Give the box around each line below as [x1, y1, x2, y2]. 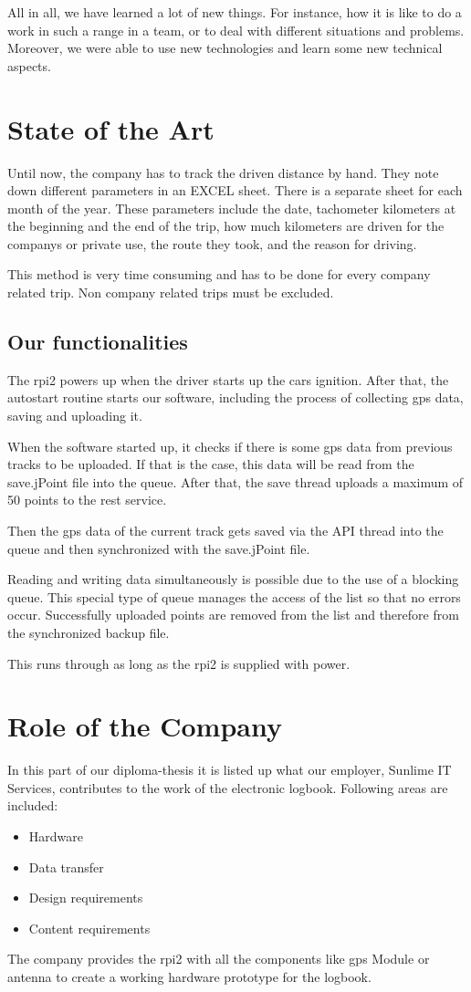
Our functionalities [7, 328, 188, 356]
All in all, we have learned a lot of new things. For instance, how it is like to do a [7, 3, 462, 21]
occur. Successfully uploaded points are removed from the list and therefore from [7, 605, 459, 624]
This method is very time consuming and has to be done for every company [7, 265, 431, 284]
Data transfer [28, 857, 104, 876]
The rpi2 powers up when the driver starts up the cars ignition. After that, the [7, 370, 449, 389]
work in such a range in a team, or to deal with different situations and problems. [7, 20, 465, 39]
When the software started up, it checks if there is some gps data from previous [7, 436, 453, 455]
